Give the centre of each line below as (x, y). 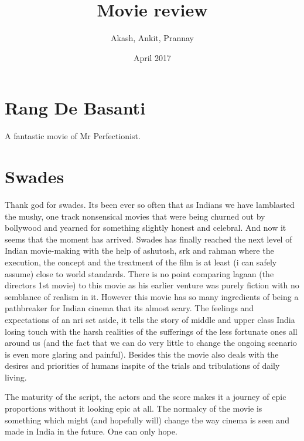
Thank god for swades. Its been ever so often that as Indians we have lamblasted (150, 204)
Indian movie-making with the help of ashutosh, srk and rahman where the (139, 250)
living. (16, 377)
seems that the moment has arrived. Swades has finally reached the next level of (148, 239)
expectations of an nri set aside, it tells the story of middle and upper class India (150, 319)
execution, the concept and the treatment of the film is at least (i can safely (141, 262)
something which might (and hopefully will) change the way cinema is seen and (147, 420)
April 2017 (152, 57)
